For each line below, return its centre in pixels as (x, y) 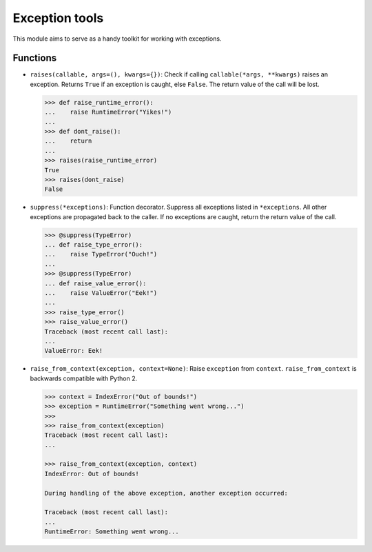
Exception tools (58, 18)
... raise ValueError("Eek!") (101, 293)
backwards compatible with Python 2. (84, 378)
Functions (35, 58)
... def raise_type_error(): (94, 245)
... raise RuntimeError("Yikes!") (108, 112)
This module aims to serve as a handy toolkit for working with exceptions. (117, 39)
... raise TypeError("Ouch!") (101, 254)
